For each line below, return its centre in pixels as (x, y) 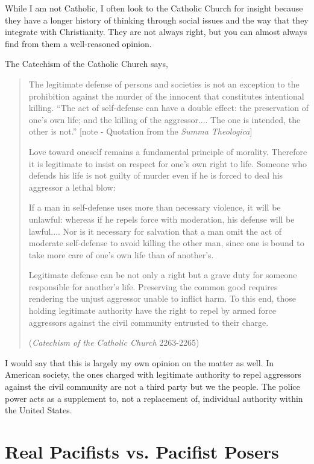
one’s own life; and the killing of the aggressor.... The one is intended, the (165, 119)
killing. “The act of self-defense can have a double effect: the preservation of (169, 108)
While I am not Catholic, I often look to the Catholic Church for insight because (154, 8)
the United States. (39, 410)
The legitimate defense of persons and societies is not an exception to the (164, 84)
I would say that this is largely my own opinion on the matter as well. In (140, 362)
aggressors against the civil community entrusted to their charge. (149, 322)
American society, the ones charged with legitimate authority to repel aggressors (153, 374)
